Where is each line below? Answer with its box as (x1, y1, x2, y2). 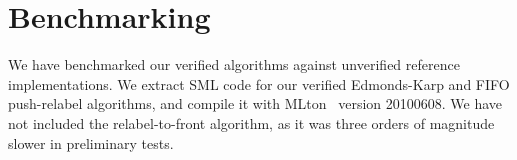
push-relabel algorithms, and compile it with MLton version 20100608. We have (8, 93, 503, 114)
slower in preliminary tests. (8, 132, 174, 153)
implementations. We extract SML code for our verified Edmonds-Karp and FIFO (8, 73, 510, 94)
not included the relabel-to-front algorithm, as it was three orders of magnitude (8, 112, 495, 133)
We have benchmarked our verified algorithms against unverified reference (8, 54, 460, 75)
